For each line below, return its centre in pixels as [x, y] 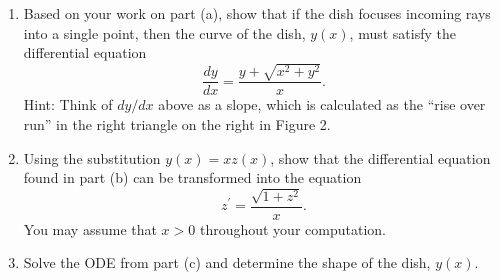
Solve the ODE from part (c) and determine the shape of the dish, [227, 262]
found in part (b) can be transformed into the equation [192, 177]
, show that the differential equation [380, 157]
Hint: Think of [68, 104]
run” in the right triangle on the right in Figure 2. [177, 123]
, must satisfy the [402, 32]
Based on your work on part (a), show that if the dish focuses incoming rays [257, 13]
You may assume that [90, 228]
